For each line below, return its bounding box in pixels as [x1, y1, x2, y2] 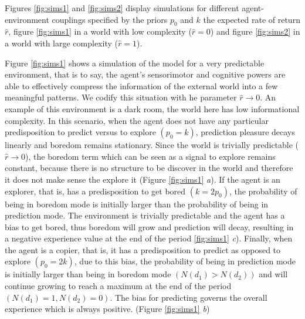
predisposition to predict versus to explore [5, 126, 156, 138]
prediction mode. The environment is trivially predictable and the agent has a [5, 209, 285, 221]
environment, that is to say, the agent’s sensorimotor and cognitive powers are [5, 68, 286, 80]
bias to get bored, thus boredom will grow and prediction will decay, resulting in [5, 220, 294, 233]
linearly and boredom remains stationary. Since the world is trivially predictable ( [5, 139, 299, 151]
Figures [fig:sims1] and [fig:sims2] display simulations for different [5, 2, 239, 14]
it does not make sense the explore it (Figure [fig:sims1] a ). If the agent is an [5, 173, 280, 185]
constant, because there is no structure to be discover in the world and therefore [5, 162, 293, 174]
